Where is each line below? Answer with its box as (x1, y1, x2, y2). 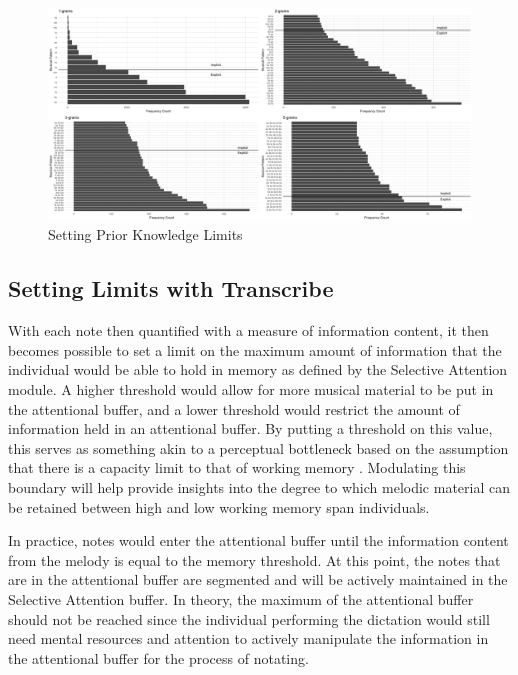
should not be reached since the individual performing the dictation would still (8, 608, 490, 629)
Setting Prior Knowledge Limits (48, 224, 243, 245)
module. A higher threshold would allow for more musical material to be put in (8, 379, 494, 399)
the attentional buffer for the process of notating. (8, 647, 309, 668)
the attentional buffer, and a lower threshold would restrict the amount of (8, 398, 460, 419)
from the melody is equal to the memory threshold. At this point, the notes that (8, 549, 501, 570)
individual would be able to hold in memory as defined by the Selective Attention (8, 359, 508, 380)
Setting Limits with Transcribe (8, 273, 334, 304)
